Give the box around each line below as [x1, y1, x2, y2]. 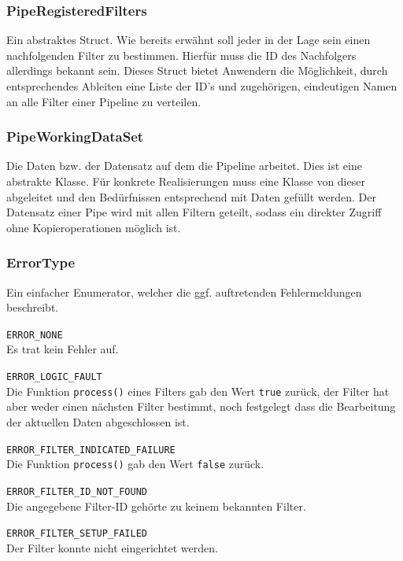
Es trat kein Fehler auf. [6, 341, 119, 357]
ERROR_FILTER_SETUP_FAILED [6, 528, 147, 540]
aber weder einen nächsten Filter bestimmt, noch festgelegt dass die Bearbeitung [6, 398, 396, 415]
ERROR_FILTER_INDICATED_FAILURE [6, 444, 176, 456]
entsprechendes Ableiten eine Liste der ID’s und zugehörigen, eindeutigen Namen [6, 78, 397, 94]
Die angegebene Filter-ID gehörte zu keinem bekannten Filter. [6, 497, 306, 514]
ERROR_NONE [6, 329, 63, 341]
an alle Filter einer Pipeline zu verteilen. [6, 93, 201, 109]
